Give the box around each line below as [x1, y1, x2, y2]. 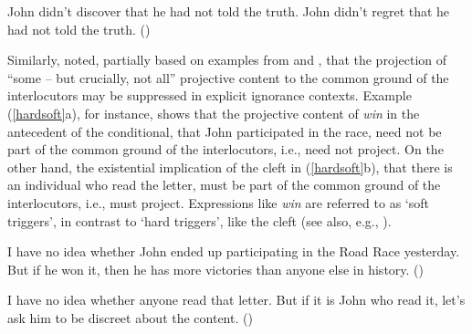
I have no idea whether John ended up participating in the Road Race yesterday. [7, 242, 460, 261]
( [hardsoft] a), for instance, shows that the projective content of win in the [7, 103, 420, 122]
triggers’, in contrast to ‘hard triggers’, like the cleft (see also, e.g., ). [7, 211, 392, 230]
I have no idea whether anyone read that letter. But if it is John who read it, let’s [7, 290, 466, 309]
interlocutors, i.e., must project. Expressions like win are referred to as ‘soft [7, 193, 429, 212]
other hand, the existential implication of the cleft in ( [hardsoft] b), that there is [7, 157, 453, 176]
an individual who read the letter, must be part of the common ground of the [7, 175, 441, 194]
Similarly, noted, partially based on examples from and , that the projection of [7, 50, 447, 69]
